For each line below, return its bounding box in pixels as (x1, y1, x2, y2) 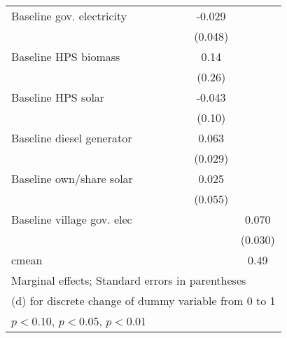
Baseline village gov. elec (11, 211, 132, 227)
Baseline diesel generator (11, 130, 132, 146)
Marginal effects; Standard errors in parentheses (11, 272, 246, 288)
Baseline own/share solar (11, 170, 133, 187)
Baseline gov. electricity (11, 8, 127, 24)
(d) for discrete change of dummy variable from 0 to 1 (11, 292, 276, 309)
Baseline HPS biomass (11, 48, 120, 65)
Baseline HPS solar (11, 89, 105, 105)
